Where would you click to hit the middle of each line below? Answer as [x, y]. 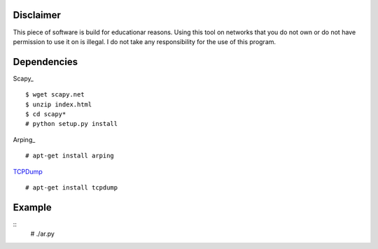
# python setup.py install [72, 124]
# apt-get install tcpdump [72, 187]
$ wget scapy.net [55, 95]
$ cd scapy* [46, 114]
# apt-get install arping [70, 156]
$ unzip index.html [59, 104]
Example [32, 207]
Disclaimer [37, 15]
